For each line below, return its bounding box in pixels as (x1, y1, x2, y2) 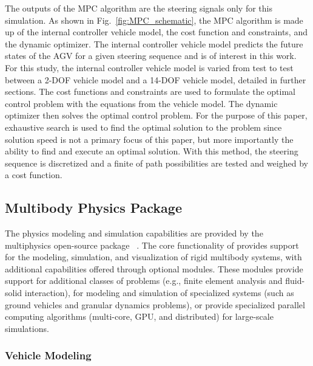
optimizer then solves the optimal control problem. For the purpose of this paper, (5, 109, 308, 122)
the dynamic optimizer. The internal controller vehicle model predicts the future (5, 37, 303, 50)
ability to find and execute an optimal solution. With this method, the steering (5, 145, 298, 157)
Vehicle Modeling (5, 348, 92, 363)
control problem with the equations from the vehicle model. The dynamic (5, 97, 278, 109)
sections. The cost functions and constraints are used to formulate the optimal (5, 85, 295, 98)
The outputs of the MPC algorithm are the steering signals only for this (5, 2, 272, 14)
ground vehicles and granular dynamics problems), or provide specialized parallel (5, 298, 305, 311)
